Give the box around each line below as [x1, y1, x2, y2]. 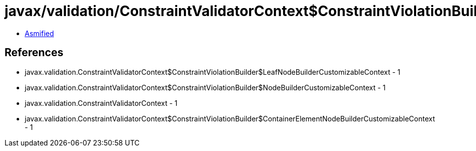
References [5, 46, 63, 59]
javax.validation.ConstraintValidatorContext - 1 [25, 98, 178, 107]
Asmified [25, 29, 54, 38]
